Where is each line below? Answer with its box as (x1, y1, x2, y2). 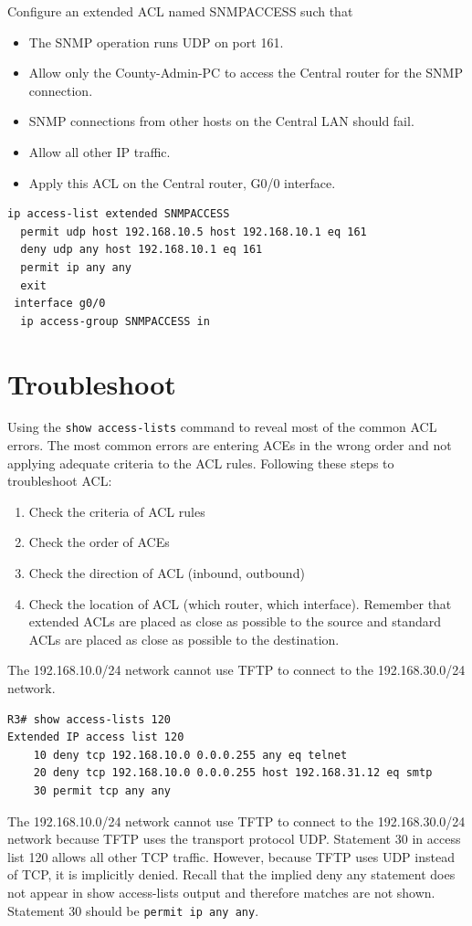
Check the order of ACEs (28, 532, 170, 552)
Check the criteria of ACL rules (28, 501, 205, 521)
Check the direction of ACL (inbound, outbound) (28, 563, 305, 583)
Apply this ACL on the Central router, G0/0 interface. (28, 173, 336, 192)
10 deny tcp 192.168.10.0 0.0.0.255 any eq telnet (33, 748, 348, 762)
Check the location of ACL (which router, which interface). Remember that (28, 594, 452, 613)
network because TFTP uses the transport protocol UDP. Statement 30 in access (7, 829, 461, 848)
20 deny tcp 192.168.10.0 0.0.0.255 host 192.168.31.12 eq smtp (33, 766, 433, 780)
